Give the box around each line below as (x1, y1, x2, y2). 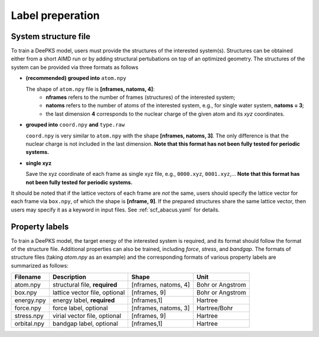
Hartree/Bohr (196, 304, 233, 312)
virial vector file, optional (52, 312, 121, 320)
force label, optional (52, 304, 108, 312)
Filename (14, 273, 41, 281)
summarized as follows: (11, 262, 69, 269)
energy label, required (52, 296, 115, 304)
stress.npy (14, 312, 44, 320)
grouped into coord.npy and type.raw (25, 121, 125, 129)
